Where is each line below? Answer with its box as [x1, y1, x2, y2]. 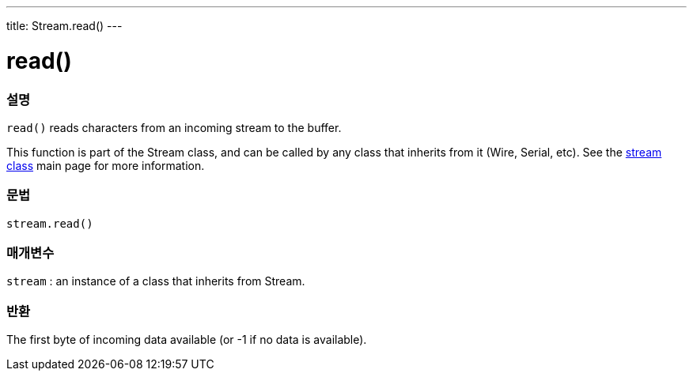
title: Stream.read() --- [6, 19, 123, 32]
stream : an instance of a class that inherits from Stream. [6, 274, 305, 288]
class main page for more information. [6, 158, 205, 172]
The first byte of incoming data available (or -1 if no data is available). [6, 333, 367, 347]
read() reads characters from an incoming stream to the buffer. [6, 120, 342, 134]
